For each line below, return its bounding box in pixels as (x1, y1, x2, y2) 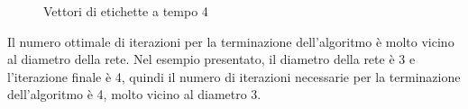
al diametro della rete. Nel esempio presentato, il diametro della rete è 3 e (7, 50, 416, 68)
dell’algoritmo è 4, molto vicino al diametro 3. (7, 85, 262, 104)
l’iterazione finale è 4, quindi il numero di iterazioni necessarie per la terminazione (7, 67, 461, 86)
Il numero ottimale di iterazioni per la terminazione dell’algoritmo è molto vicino (7, 32, 454, 50)
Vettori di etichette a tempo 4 (43, 2, 208, 20)
